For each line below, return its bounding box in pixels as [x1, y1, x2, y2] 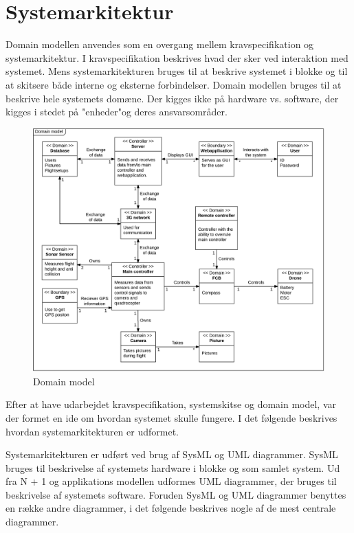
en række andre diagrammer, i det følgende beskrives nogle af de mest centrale [5, 501, 336, 515]
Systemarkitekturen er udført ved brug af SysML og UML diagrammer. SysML [5, 447, 338, 462]
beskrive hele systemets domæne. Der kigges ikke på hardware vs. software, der [5, 91, 339, 105]
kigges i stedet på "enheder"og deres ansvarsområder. [5, 104, 228, 119]
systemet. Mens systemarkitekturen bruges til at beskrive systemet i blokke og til [5, 64, 348, 78]
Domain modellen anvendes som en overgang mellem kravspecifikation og [5, 37, 314, 52]
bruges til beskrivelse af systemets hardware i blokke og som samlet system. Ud [5, 460, 340, 475]
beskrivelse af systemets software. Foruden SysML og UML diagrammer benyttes [5, 487, 346, 501]
